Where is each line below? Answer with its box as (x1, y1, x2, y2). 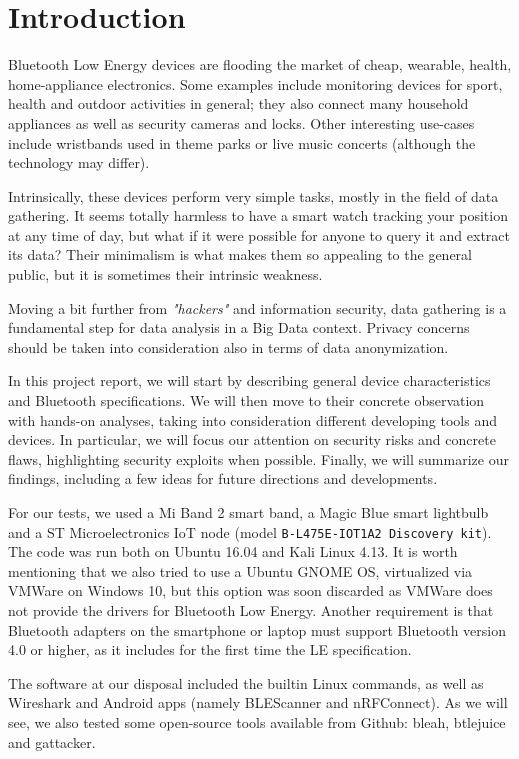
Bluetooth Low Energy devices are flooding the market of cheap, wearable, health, (8, 54, 512, 75)
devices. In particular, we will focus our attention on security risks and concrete (8, 429, 496, 450)
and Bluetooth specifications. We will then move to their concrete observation (8, 390, 485, 411)
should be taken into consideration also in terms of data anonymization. (8, 336, 449, 357)
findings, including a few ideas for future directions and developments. (8, 468, 438, 489)
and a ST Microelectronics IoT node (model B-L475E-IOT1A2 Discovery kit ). (8, 521, 492, 542)
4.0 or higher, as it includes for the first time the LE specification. (8, 639, 412, 660)
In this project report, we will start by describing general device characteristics (8, 370, 491, 391)
